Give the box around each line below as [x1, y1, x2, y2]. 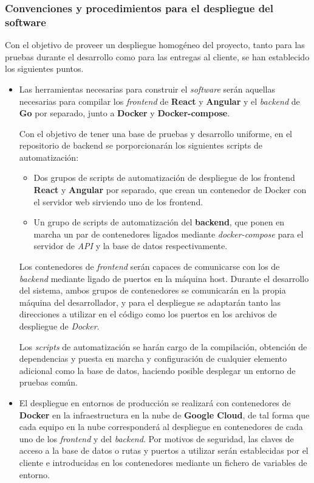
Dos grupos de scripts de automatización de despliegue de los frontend [33, 171, 295, 184]
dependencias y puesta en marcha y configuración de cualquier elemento [19, 352, 287, 365]
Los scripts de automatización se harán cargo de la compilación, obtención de [19, 340, 307, 353]
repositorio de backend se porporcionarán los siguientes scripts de [19, 139, 262, 152]
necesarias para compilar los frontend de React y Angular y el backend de [19, 94, 300, 107]
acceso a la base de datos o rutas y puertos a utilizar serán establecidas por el [19, 444, 309, 457]
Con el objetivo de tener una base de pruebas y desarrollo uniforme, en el [19, 127, 292, 139]
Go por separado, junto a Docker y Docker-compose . [19, 107, 230, 119]
